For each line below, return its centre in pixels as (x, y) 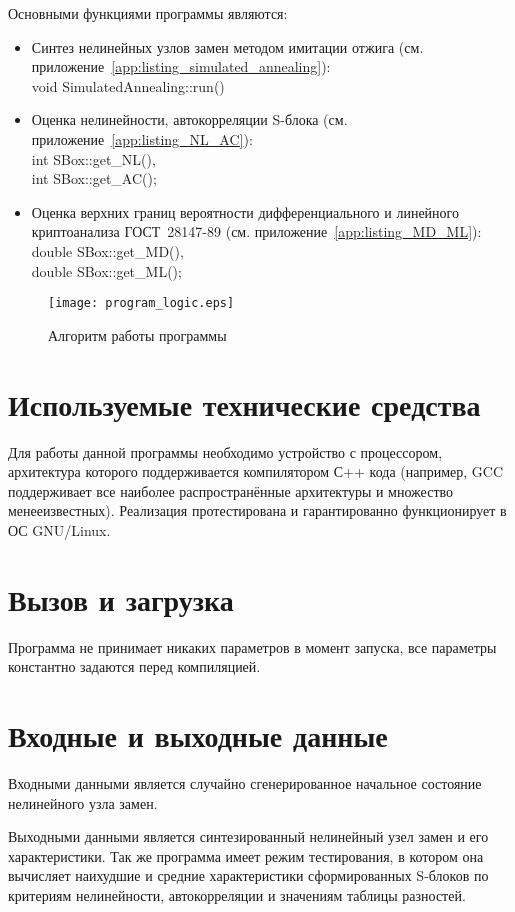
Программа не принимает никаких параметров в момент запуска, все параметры (252, 646)
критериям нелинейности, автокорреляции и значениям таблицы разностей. (237, 894)
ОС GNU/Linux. (59, 529)
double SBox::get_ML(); (106, 270)
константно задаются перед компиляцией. (134, 666)
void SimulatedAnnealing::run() (128, 85)
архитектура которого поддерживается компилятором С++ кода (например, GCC (256, 471)
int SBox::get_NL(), (93, 158)
